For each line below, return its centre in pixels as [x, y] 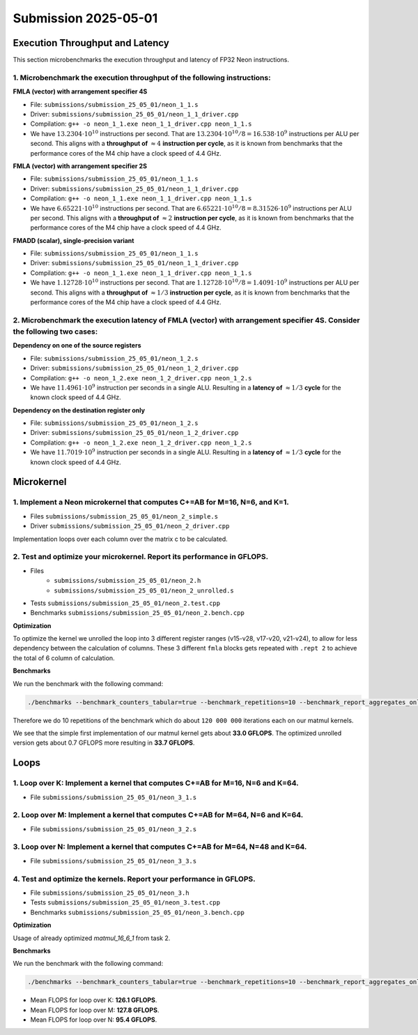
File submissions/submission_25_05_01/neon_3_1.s [114, 797]
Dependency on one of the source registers [77, 345]
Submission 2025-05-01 [85, 18]
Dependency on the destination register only [79, 410]
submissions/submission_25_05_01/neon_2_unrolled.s [144, 590]
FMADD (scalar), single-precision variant [73, 240]
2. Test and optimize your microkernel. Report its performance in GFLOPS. [140, 557]
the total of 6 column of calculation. [64, 658]
